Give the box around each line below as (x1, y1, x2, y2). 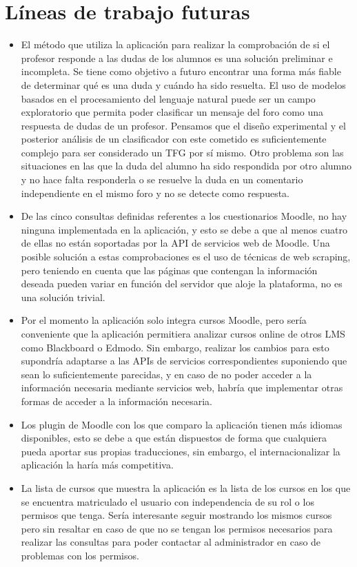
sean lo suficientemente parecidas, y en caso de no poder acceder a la (21, 367, 312, 381)
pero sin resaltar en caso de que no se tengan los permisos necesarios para (21, 521, 333, 535)
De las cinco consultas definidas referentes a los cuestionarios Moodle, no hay (21, 209, 347, 223)
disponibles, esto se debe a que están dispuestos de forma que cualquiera (21, 431, 327, 445)
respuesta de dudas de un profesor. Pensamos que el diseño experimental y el (21, 118, 346, 132)
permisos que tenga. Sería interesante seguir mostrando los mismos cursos (21, 508, 332, 522)
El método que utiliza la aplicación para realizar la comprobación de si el (21, 37, 330, 52)
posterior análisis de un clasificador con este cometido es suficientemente (21, 132, 327, 146)
